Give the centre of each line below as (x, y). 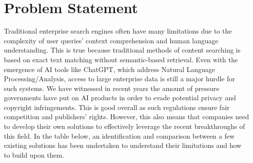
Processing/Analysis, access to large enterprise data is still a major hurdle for (120, 79)
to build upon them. (34, 154)
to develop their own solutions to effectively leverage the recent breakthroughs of (125, 126)
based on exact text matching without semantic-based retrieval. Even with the (121, 59)
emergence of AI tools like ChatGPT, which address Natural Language (110, 69)
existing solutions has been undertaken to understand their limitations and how (123, 145)
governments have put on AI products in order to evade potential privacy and (120, 98)
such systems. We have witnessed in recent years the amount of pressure (112, 88)
